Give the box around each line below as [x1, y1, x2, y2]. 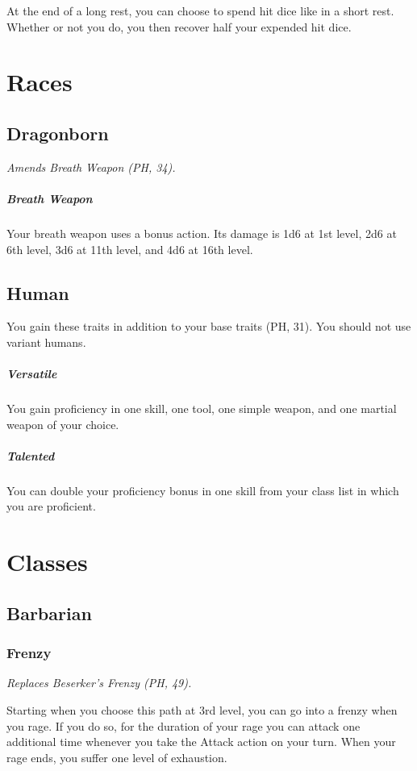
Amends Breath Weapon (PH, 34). [6, 158, 176, 175]
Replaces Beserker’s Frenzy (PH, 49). [6, 674, 192, 691]
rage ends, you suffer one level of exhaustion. [6, 748, 227, 765]
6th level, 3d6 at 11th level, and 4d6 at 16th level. [6, 240, 253, 257]
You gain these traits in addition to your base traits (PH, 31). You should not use [6, 318, 411, 335]
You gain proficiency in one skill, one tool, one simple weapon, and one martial [6, 400, 397, 417]
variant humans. [6, 333, 86, 350]
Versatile [6, 365, 57, 382]
